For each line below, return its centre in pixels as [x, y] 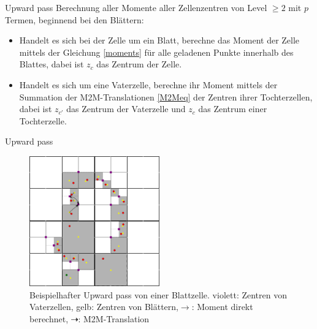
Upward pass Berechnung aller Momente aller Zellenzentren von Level [136, 7]
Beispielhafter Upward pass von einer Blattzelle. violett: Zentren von [158, 294]
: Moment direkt [222, 307]
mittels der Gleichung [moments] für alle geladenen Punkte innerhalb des [156, 52]
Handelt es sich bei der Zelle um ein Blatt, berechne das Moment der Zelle [159, 40]
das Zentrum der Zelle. [139, 64]
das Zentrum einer [233, 109]
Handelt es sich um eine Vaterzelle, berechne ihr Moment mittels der [148, 84]
